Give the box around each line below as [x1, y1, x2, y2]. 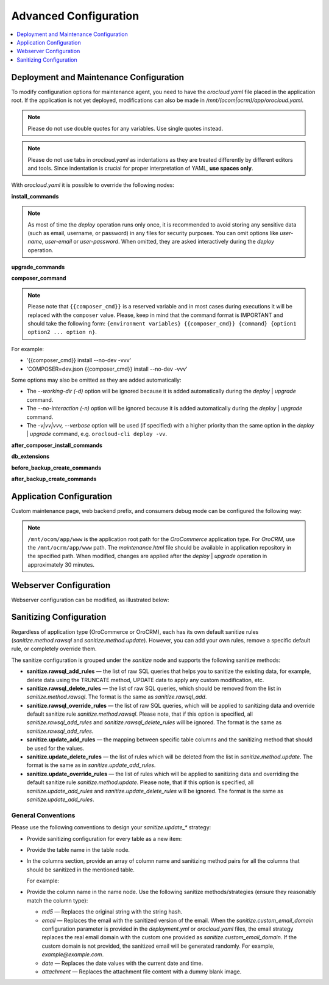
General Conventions [11, 811, 76, 820]
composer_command [11, 275, 66, 282]
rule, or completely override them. [11, 645, 97, 653]
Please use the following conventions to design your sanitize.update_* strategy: [11, 824, 211, 831]
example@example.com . [41, 951, 104, 958]
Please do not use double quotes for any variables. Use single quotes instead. [27, 125, 224, 132]
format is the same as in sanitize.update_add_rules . [26, 761, 156, 769]
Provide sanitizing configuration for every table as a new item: [26, 835, 182, 842]
